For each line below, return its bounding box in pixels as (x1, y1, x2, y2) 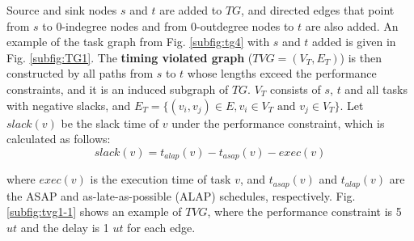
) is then (340, 49, 382, 66)
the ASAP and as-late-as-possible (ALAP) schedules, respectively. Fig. (6, 187, 356, 204)
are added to (159, 2, 222, 18)
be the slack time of (61, 114, 159, 131)
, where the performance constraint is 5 (207, 203, 402, 220)
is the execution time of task (90, 171, 231, 188)
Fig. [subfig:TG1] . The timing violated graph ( (6, 49, 253, 66)
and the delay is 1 (20, 218, 109, 235)
